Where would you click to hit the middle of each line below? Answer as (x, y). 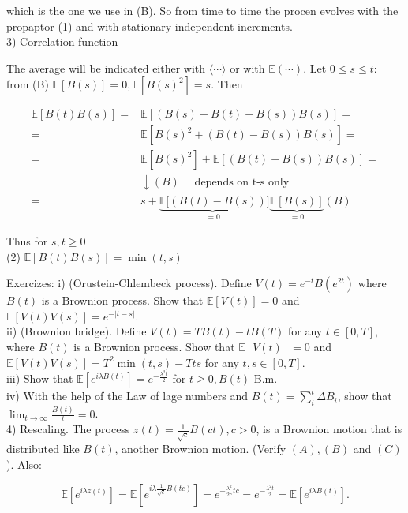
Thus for (27, 240)
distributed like (43, 449)
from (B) (28, 84)
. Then (227, 84)
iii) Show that (40, 378)
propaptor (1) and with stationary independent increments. (150, 26)
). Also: (24, 464)
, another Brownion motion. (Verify (200, 449)
